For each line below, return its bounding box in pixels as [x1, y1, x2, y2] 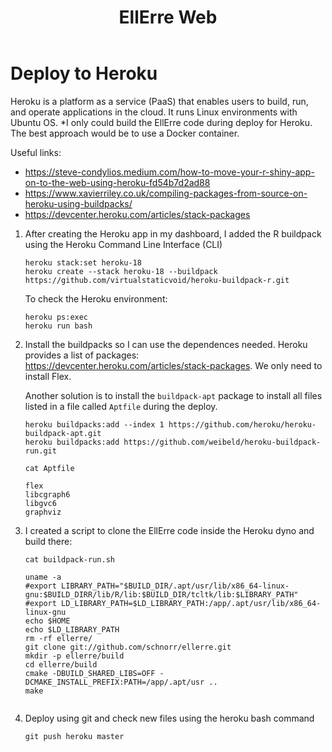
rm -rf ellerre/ [24, 633, 93, 643]
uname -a [24, 572, 62, 582]
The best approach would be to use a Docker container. [10, 127, 240, 139]
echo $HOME [24, 616, 71, 626]
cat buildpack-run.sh [24, 554, 115, 565]
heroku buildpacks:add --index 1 [24, 419, 165, 430]
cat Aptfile [24, 463, 75, 473]
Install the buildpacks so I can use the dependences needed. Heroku [24, 338, 308, 350]
